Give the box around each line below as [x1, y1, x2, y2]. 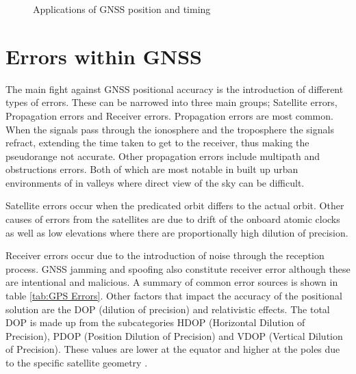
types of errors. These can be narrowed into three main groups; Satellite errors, [5, 95, 338, 109]
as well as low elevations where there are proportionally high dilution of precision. [5, 225, 348, 239]
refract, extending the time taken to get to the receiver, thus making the [5, 135, 309, 150]
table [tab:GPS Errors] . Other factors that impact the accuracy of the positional [5, 289, 342, 303]
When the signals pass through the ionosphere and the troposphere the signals [5, 122, 334, 136]
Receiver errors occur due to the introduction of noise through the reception [5, 248, 325, 263]
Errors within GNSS [5, 42, 202, 70]
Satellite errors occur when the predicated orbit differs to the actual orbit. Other [5, 198, 344, 213]
